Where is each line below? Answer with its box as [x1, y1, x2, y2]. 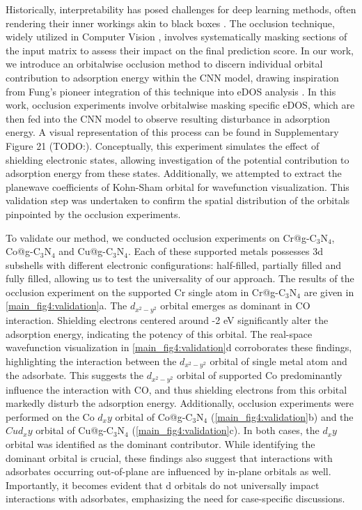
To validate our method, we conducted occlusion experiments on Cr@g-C [6, 230, 317, 245]
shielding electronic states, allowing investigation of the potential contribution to [6, 152, 349, 167]
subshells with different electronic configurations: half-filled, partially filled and [6, 257, 341, 272]
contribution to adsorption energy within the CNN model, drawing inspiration [6, 70, 339, 84]
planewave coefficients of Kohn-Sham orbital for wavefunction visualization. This [6, 179, 349, 194]
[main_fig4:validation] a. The [6, 298, 127, 313]
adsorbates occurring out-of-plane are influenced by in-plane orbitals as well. [6, 464, 331, 479]
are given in [304, 284, 354, 299]
